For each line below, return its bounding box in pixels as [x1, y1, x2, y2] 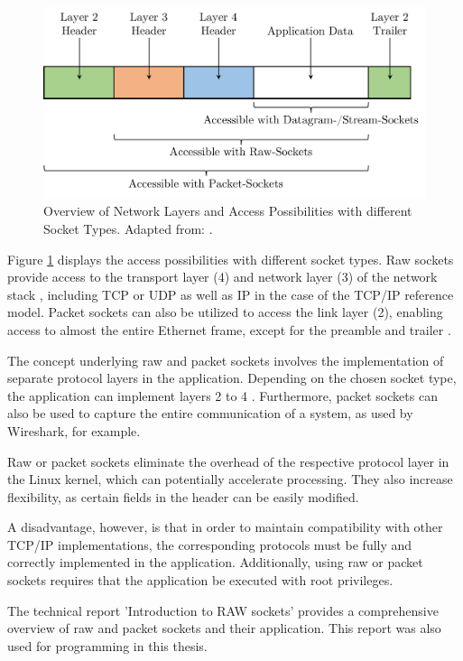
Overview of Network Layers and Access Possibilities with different [43, 201, 412, 220]
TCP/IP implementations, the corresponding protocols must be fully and [7, 535, 412, 554]
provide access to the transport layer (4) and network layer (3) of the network [7, 267, 438, 286]
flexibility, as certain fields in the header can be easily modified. [7, 487, 359, 506]
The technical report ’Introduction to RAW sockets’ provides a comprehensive [7, 600, 439, 619]
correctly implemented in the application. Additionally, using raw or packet [7, 553, 423, 572]
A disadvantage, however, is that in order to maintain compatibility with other [7, 517, 443, 536]
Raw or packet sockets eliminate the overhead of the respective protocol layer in [7, 452, 449, 470]
